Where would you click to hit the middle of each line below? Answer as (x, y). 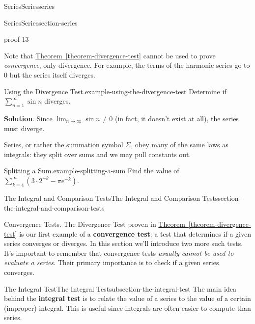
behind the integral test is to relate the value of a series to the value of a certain (127, 298)
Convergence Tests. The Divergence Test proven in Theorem (95, 224)
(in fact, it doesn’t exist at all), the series (177, 118)
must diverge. (24, 128)
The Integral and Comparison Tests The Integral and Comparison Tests (111, 198)
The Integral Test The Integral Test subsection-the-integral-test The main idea (120, 288)
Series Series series (29, 6)
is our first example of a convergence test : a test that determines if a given (135, 233)
